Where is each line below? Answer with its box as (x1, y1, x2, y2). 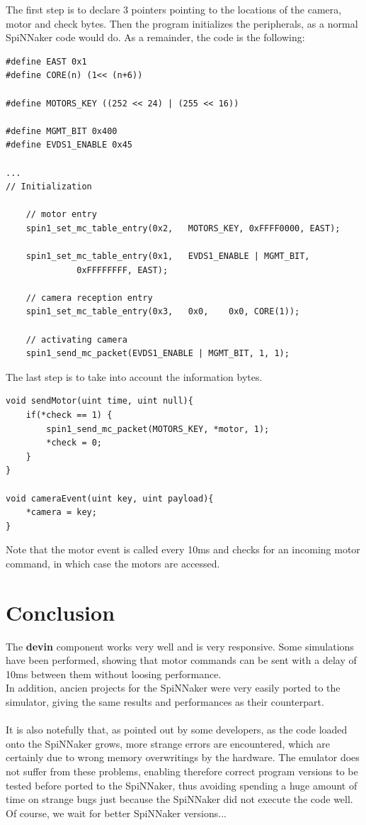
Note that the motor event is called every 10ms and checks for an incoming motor (6, 542, 360, 557)
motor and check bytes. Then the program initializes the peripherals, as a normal (6, 16, 358, 31)
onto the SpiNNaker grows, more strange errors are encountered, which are (6, 736, 330, 751)
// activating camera (25, 334, 127, 345)
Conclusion (6, 597, 115, 626)
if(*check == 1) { (25, 410, 113, 421)
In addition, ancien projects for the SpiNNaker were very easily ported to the (6, 680, 341, 695)
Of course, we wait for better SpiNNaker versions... (6, 805, 227, 820)
